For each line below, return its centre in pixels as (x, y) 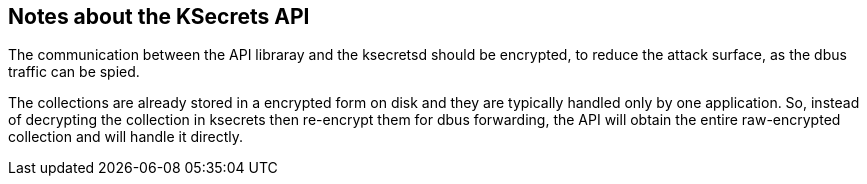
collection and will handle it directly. (125, 137)
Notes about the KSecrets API (159, 16)
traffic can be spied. (74, 72)
